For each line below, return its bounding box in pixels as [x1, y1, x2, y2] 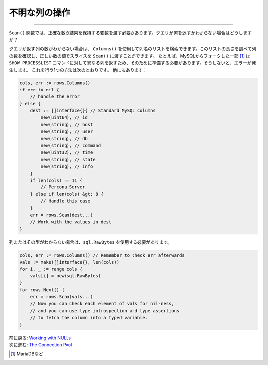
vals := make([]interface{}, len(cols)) [19, 259, 119, 265]
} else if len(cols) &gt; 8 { [30, 191, 104, 197]
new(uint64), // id [40, 115, 88, 120]
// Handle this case [40, 198, 91, 204]
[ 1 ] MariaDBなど [10, 351, 43, 357]
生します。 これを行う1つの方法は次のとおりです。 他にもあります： [9, 67, 147, 73]
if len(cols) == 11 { [30, 177, 83, 183]
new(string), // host [40, 122, 93, 127]
